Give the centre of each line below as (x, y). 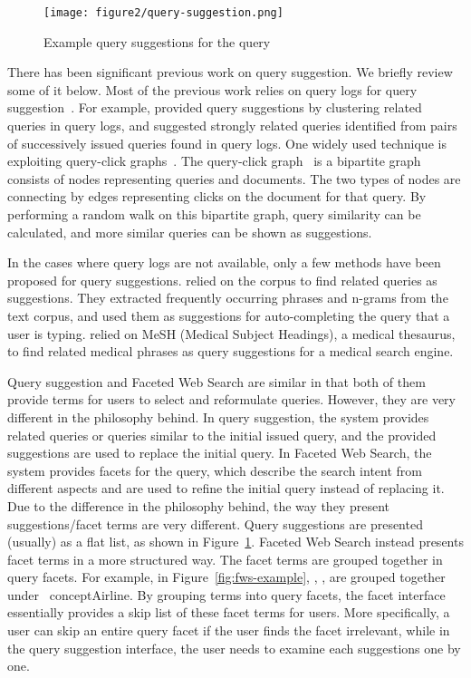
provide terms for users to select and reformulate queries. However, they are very (231, 399)
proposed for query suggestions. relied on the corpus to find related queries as (222, 280)
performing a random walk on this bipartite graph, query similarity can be (214, 214)
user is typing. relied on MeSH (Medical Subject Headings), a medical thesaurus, (231, 333)
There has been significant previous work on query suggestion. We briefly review (230, 72)
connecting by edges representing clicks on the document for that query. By (217, 196)
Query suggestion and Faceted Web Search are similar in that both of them (216, 381)
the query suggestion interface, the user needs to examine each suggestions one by (234, 648)
